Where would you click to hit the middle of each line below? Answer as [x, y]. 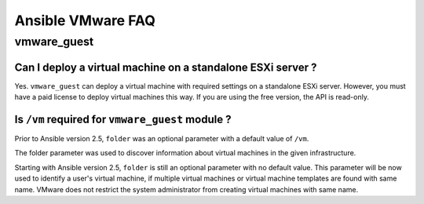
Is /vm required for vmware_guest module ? [123, 119]
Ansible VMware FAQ [85, 20]
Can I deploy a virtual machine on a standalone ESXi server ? [166, 67]
